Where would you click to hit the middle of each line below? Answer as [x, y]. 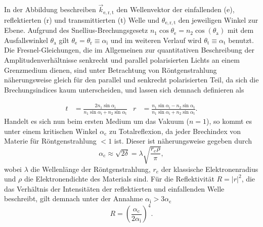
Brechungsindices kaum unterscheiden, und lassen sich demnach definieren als [124, 89]
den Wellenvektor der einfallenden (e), [176, 9]
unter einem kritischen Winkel [51, 131]
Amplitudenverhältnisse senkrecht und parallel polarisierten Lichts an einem [122, 59]
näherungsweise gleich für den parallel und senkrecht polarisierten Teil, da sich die [131, 80]
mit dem [240, 30]
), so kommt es [229, 121]
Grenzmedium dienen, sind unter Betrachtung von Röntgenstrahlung [111, 70]
